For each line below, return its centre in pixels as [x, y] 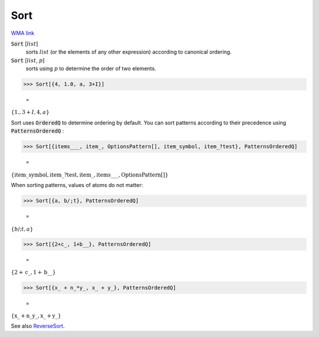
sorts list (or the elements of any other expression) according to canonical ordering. [128, 52]
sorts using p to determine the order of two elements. [91, 68]
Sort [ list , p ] [28, 60]
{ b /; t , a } [22, 229]
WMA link [23, 33]
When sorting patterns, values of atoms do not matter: [77, 185]
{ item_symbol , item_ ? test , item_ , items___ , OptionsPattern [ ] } [89, 175]
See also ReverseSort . [38, 326]
